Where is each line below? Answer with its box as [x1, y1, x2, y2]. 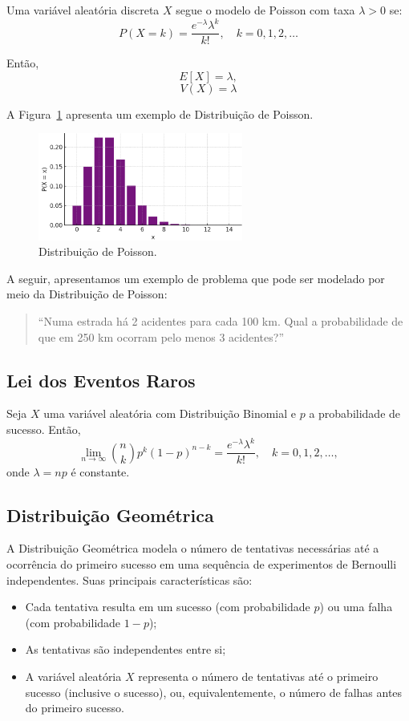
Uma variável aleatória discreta [6, 2, 160, 18]
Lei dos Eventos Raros [6, 367, 196, 392]
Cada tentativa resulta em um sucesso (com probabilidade [25, 598, 310, 615]
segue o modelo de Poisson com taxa [176, 2, 355, 18]
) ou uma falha [319, 598, 393, 615]
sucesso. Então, [6, 421, 81, 438]
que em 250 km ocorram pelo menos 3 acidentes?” [38, 328, 285, 345]
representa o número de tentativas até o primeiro [138, 667, 379, 684]
